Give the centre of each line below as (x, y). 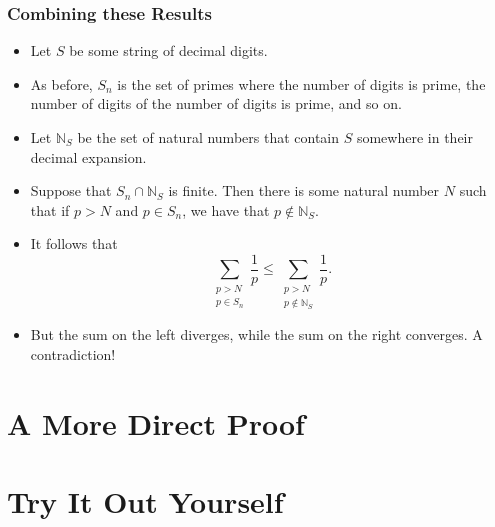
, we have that (226, 209)
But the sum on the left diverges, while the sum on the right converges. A (256, 334)
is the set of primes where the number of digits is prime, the (301, 83)
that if (50, 209)
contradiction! (73, 353)
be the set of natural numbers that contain (208, 137)
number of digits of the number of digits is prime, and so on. (216, 103)
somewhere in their (414, 137)
